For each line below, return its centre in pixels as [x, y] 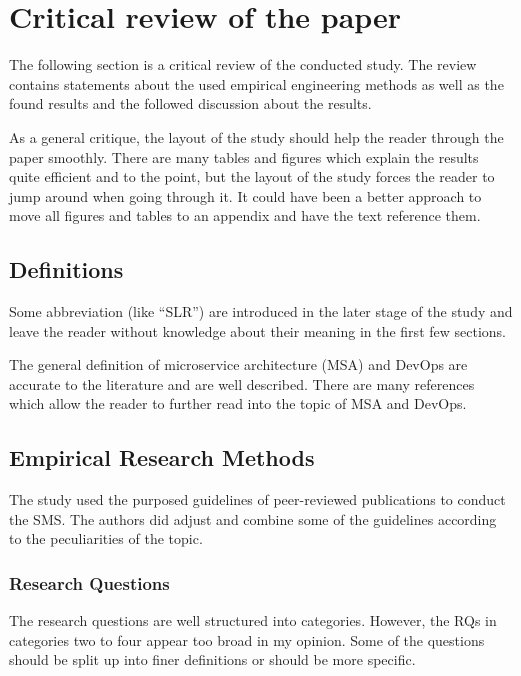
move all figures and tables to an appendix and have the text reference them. [245, 215]
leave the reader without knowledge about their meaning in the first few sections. [257, 330]
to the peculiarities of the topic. [106, 538]
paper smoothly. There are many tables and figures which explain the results [244, 156]
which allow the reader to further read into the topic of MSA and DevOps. [238, 403]
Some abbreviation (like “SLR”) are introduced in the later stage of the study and [261, 311]
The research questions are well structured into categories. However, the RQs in [253, 620]
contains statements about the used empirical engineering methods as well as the [256, 83]
